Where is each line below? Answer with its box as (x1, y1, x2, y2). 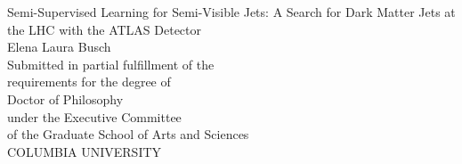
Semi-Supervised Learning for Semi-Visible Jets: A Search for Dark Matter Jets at (7, 3, 456, 20)
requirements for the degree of (7, 72, 171, 91)
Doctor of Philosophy (7, 89, 124, 108)
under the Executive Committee (7, 107, 182, 126)
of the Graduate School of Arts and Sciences (7, 125, 249, 143)
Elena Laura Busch (7, 37, 111, 56)
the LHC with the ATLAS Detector (7, 20, 201, 38)
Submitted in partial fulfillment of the (7, 54, 215, 73)
